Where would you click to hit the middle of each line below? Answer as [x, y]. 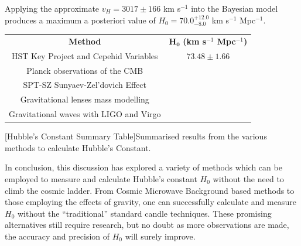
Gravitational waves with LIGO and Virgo [85, 114]
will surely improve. [160, 236]
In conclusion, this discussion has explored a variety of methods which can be [143, 167]
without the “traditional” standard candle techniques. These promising [144, 213]
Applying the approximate [52, 8]
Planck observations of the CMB [85, 70]
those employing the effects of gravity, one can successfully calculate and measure [150, 202]
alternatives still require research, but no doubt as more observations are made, [147, 225]
